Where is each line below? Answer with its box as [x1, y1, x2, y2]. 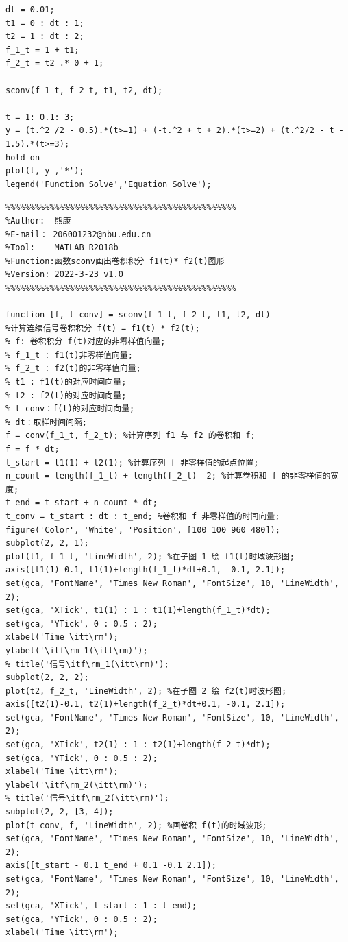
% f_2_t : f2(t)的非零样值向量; [5, 363, 141, 374]
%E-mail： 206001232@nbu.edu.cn [5, 229, 151, 239]
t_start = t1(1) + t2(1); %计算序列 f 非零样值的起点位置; [5, 457, 259, 468]
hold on [5, 152, 40, 162]
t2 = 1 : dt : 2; [5, 32, 84, 42]
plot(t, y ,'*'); [5, 166, 84, 176]
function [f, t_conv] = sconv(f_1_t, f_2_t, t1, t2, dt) [5, 310, 271, 320]
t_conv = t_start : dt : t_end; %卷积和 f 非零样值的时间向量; [5, 511, 280, 521]
